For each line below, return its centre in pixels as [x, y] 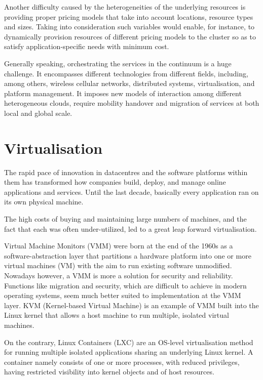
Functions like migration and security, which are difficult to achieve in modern [125, 285]
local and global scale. [38, 113]
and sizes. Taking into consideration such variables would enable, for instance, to [129, 27]
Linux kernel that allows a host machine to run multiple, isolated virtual [117, 315]
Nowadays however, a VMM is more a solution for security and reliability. [119, 275]
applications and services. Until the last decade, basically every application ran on [131, 192]
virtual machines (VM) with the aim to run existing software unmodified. [118, 265]
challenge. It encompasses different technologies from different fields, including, [126, 73]
